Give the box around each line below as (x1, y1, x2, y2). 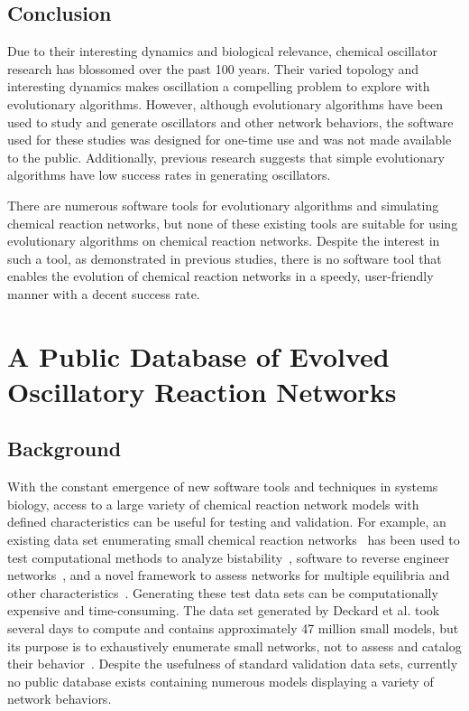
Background (7, 435, 122, 463)
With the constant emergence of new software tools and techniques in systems (7, 477, 438, 496)
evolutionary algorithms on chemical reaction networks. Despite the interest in (7, 231, 440, 250)
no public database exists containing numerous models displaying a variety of (7, 671, 434, 690)
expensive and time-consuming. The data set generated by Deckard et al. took (7, 601, 440, 620)
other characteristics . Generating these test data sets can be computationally (7, 583, 438, 602)
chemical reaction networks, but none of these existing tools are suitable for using (7, 213, 458, 232)
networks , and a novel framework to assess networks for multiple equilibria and (7, 566, 450, 585)
